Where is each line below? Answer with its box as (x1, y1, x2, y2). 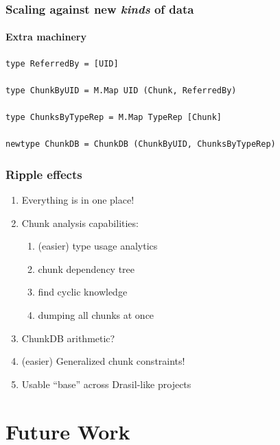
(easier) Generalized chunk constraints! (21, 354, 185, 368)
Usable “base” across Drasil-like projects (21, 376, 191, 391)
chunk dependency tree (38, 261, 135, 276)
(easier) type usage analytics (38, 239, 158, 253)
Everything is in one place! (21, 193, 135, 207)
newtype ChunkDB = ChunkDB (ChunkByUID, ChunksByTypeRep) (5, 139, 276, 149)
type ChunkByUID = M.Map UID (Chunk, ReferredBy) (5, 85, 237, 95)
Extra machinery (5, 29, 86, 44)
